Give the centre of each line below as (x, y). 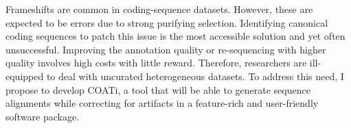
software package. (43, 116)
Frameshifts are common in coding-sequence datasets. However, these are (159, 9)
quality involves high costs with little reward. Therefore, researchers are (156, 63)
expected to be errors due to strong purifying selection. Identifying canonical (167, 22)
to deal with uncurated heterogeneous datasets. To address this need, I (195, 76)
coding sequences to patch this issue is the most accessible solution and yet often (175, 36)
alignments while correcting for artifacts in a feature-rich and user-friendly (162, 103)
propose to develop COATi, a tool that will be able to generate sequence (158, 89)
